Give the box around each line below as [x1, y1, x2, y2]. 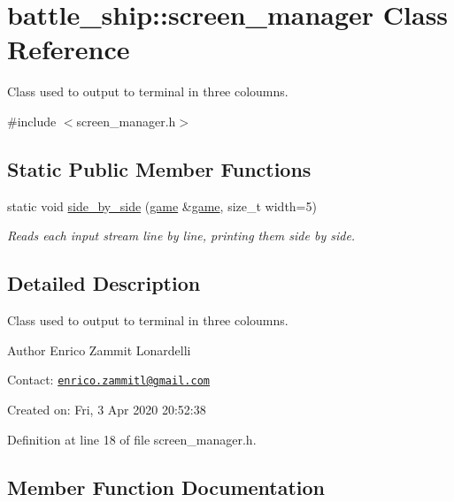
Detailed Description [7, 270, 201, 297]
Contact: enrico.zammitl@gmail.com [7, 370, 210, 389]
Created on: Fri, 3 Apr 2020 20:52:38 [7, 399, 206, 418]
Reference [7, 31, 130, 67]
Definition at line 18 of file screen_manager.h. [7, 430, 257, 448]
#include [7, 111, 57, 130]
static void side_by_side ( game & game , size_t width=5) [7, 196, 317, 215]
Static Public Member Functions [7, 155, 312, 182]
